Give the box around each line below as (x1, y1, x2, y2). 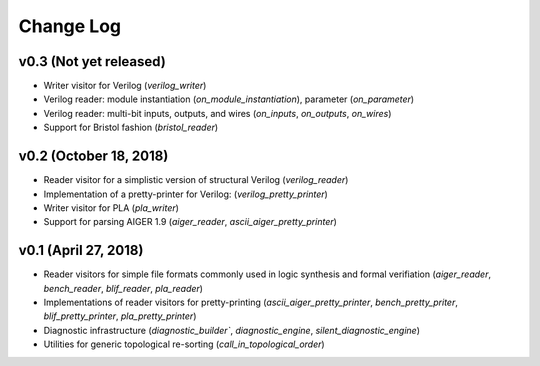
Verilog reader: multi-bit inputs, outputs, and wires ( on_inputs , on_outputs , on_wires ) (43, 107, 392, 119)
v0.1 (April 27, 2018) (18, 242, 144, 259)
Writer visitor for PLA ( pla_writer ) (43, 201, 180, 214)
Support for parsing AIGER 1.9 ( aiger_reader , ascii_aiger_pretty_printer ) (43, 216, 337, 228)
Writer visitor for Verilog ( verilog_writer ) (43, 80, 207, 92)
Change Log (18, 15, 122, 37)
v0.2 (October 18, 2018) (18, 148, 169, 165)
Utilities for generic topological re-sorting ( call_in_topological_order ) (43, 338, 325, 350)
